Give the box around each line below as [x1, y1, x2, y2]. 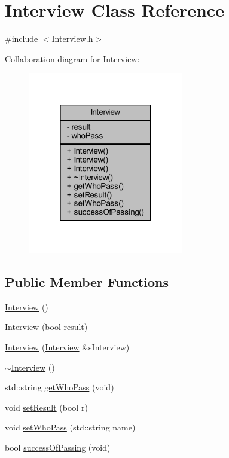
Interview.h [51, 32, 93, 45]
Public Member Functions [5, 273, 169, 291]
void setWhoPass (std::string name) [5, 421, 136, 433]
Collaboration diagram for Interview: [5, 52, 140, 65]
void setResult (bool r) [5, 401, 88, 413]
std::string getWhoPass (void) [5, 381, 114, 393]
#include [5, 32, 38, 45]
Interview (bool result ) [5, 320, 88, 333]
